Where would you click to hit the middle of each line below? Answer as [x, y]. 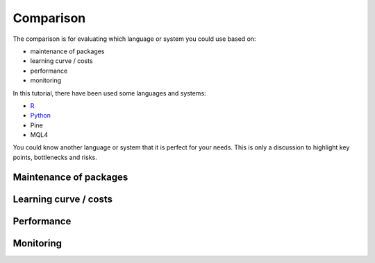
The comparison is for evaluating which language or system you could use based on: [134, 39]
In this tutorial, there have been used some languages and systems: [109, 93]
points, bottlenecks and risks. [55, 157]
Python [41, 116]
